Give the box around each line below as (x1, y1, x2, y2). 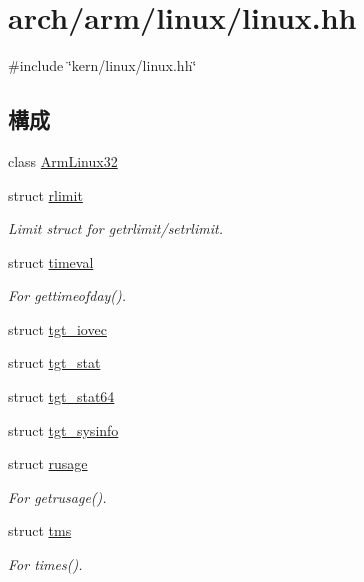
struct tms (8, 520, 72, 541)
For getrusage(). (8, 486, 107, 507)
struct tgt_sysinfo (8, 419, 119, 440)
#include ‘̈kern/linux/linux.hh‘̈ (8, 55, 197, 76)
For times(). (8, 554, 83, 575)
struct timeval (8, 251, 94, 272)
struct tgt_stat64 (8, 386, 115, 407)
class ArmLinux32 (8, 150, 118, 171)
